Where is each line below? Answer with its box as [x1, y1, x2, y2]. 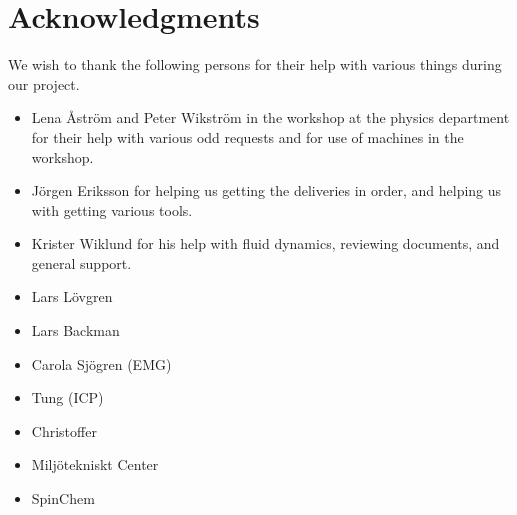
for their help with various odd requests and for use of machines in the [31, 126, 464, 147]
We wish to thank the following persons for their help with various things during [8, 54, 502, 75]
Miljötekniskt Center [31, 454, 159, 475]
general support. [31, 252, 132, 273]
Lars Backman [31, 320, 120, 341]
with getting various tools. [31, 199, 193, 220]
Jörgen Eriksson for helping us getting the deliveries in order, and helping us [31, 180, 502, 201]
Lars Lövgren [31, 286, 113, 307]
